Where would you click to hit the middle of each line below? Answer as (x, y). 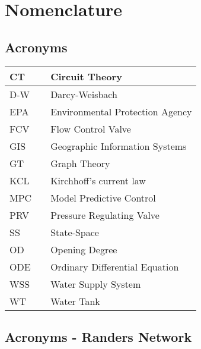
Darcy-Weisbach (84, 94)
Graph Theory (80, 163)
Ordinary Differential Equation (115, 266)
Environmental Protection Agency (121, 111)
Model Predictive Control (103, 197)
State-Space (75, 232)
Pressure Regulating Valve (105, 215)
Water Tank (75, 301)
